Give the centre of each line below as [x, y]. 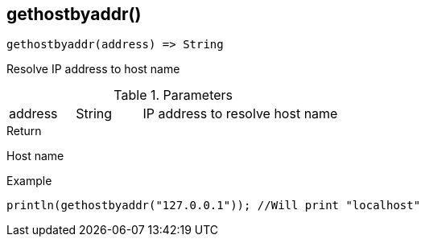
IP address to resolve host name [240, 114]
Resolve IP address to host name [93, 69]
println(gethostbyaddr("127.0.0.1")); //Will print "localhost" [214, 206]
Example [29, 181]
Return [24, 131]
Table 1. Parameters [173, 95]
